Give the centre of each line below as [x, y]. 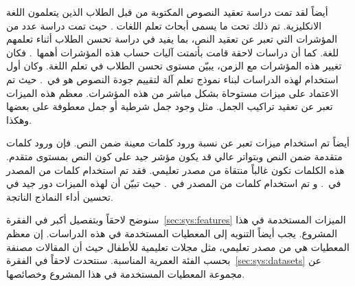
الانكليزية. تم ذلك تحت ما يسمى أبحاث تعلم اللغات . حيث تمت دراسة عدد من [164, 25]
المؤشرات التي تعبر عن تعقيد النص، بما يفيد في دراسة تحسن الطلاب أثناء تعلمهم [172, 39]
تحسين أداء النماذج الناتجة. [60, 196]
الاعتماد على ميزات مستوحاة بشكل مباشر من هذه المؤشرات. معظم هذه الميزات [172, 92]
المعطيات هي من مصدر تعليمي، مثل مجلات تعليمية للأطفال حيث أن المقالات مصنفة [178, 246]
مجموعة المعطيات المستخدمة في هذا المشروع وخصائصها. [126, 273]
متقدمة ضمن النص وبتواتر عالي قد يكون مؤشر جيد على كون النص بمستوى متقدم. [174, 156]
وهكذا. [19, 119]
